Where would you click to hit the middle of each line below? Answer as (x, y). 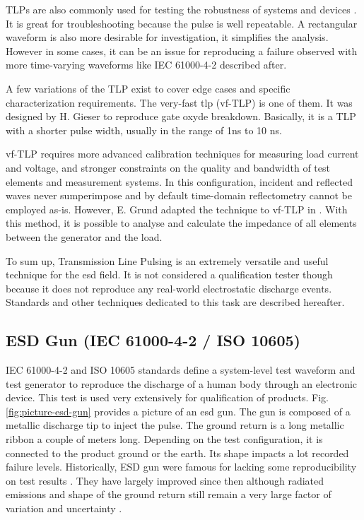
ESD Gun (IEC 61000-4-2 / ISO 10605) (153, 340)
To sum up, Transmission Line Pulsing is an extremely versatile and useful (167, 260)
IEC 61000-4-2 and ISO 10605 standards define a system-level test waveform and (181, 370)
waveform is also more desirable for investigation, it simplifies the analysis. (167, 37)
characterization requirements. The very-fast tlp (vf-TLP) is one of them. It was (179, 102)
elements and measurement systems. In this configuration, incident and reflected (179, 181)
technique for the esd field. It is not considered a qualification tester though (169, 274)
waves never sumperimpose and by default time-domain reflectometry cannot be (179, 195)
